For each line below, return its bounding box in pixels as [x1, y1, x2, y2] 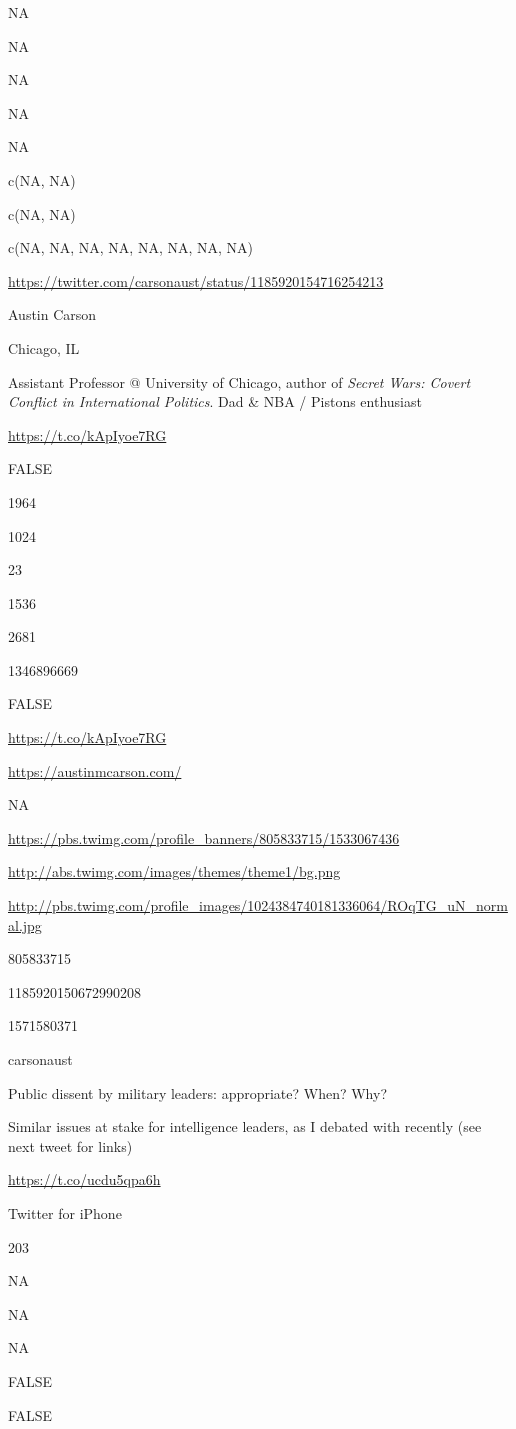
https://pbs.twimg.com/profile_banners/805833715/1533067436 [8, 827, 400, 848]
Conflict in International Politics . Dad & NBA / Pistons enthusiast [8, 391, 422, 412]
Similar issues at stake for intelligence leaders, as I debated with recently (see [8, 1116, 482, 1137]
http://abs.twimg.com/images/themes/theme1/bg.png [8, 861, 341, 882]
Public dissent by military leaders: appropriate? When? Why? [8, 1082, 388, 1103]
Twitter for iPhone [8, 1202, 122, 1223]
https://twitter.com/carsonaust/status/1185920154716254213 [8, 270, 384, 291]
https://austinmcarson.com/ [8, 760, 182, 781]
